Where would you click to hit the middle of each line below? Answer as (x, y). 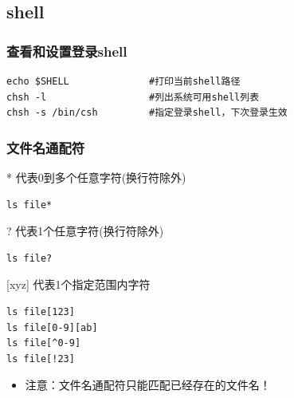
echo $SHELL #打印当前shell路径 (123, 81)
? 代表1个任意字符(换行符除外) (85, 231)
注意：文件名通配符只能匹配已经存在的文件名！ (148, 385)
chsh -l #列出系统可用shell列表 (133, 97)
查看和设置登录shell (67, 51)
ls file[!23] (41, 359)
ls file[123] (41, 311)
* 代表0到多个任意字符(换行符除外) (96, 177)
